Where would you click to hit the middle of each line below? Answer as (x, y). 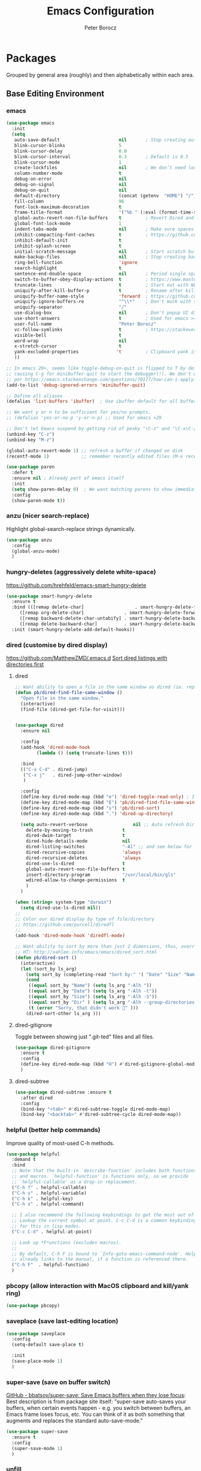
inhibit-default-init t (68, 240)
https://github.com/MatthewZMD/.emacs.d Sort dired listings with (87, 658)
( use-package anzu (29, 540)
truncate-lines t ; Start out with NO (105, 285)
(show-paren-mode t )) (39, 500)
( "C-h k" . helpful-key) (42, 1199)
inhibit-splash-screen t (68, 246)
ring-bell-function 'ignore (76, 263)
